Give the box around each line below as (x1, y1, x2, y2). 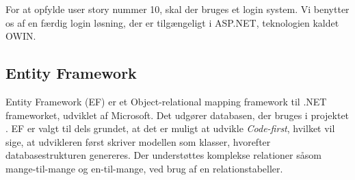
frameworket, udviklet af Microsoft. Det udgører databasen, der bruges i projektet (5, 107, 350, 122)
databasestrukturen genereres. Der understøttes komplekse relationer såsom (5, 148, 321, 162)
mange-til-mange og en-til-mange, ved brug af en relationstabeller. (5, 161, 283, 175)
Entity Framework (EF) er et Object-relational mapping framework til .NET (5, 94, 327, 108)
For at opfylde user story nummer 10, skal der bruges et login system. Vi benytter (5, 2, 350, 16)
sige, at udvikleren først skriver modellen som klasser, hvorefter (5, 134, 271, 149)
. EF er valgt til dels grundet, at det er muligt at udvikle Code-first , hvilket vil (5, 121, 335, 136)
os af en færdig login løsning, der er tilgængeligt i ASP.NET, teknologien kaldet (5, 15, 339, 29)
